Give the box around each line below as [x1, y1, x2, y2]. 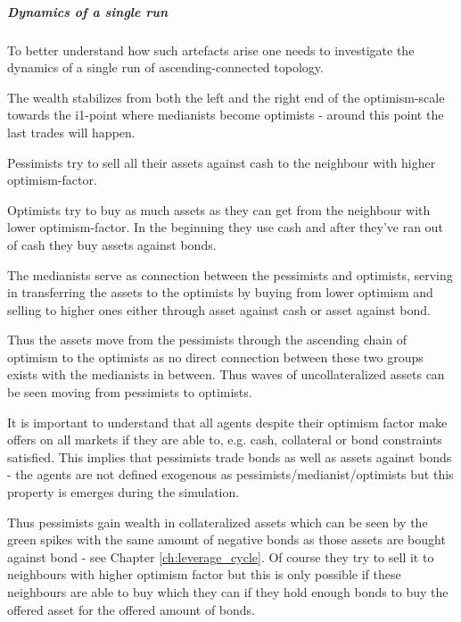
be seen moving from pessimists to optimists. [7, 383, 252, 402]
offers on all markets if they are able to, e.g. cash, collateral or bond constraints [7, 430, 442, 449]
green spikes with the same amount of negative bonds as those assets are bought [7, 530, 446, 549]
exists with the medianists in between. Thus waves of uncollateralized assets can [7, 365, 445, 384]
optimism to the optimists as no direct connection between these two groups [7, 347, 424, 366]
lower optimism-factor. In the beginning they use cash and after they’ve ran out [7, 218, 443, 236]
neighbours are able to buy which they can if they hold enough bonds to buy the [7, 583, 449, 601]
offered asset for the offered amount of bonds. [7, 600, 255, 618]
